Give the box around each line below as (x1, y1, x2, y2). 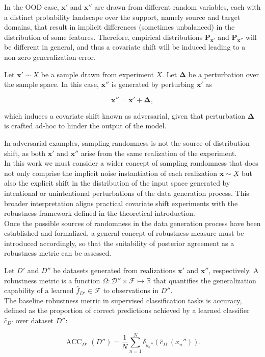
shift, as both (4, 147, 46, 158)
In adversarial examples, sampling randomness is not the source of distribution (4, 137, 250, 148)
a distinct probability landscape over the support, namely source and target (4, 11, 241, 22)
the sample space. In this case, (4, 79, 99, 90)
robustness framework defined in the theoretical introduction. (4, 208, 195, 218)
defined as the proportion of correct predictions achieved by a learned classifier (4, 305, 250, 316)
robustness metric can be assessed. (4, 248, 112, 258)
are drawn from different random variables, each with (94, 2, 261, 12)
